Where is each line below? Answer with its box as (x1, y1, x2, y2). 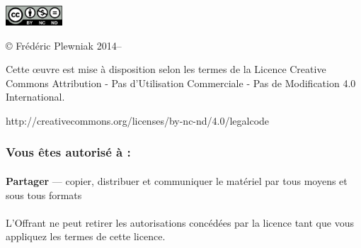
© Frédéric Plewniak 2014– (6, 38, 122, 52)
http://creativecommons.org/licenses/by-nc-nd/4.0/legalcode (6, 113, 270, 128)
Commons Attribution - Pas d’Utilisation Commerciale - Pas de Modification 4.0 (6, 75, 356, 90)
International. (6, 89, 65, 104)
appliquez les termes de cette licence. (6, 229, 166, 244)
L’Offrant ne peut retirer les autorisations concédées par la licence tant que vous (6, 215, 354, 230)
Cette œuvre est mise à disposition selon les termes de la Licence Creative (6, 62, 326, 77)
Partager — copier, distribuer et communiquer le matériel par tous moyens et (6, 174, 348, 188)
